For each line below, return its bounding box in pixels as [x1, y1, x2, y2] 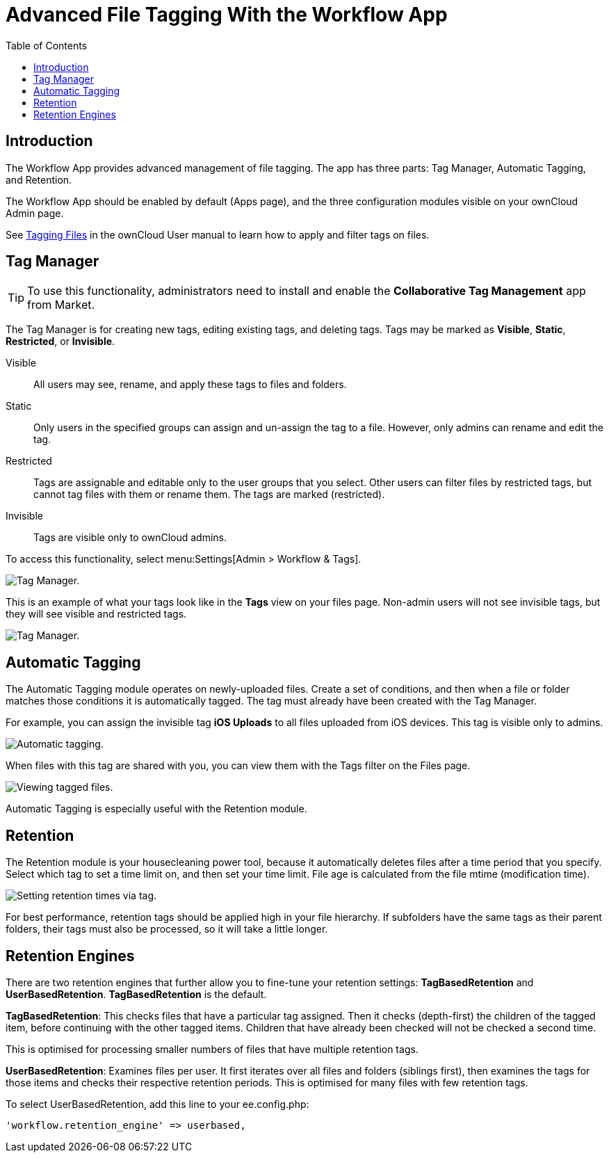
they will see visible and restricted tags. [6, 608, 187, 620]
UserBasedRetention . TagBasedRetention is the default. [6, 988, 267, 1000]
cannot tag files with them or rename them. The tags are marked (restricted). [33, 488, 385, 501]
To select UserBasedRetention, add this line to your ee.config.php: [6, 1097, 309, 1110]
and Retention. [6, 173, 72, 186]
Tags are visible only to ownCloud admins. [33, 531, 227, 544]
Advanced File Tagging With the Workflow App [6, 3, 448, 26]
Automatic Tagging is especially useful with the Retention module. [6, 803, 307, 815]
